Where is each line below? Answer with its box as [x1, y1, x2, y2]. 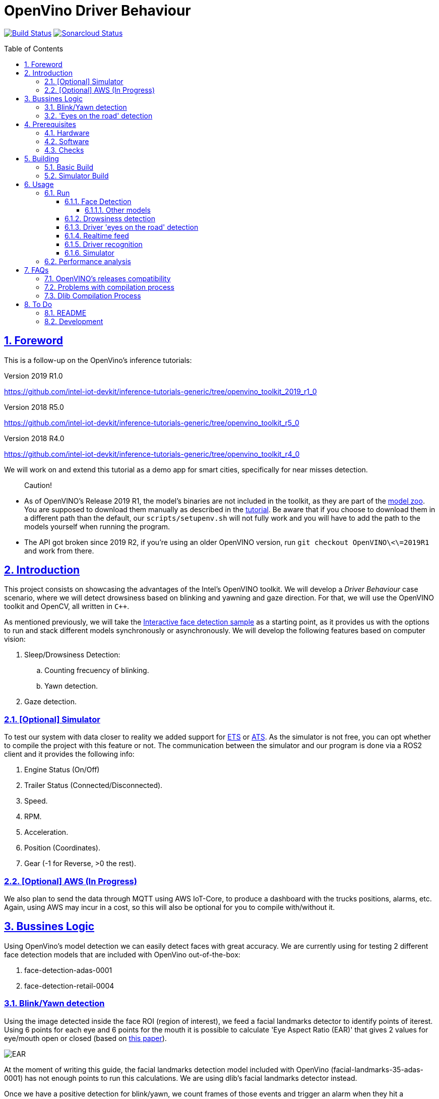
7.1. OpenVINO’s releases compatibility [44, 274, 171, 283]
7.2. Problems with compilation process [44, 282, 174, 291]
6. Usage [24, 179, 54, 189]
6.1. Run [44, 188, 70, 197]
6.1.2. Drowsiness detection [65, 214, 155, 223]
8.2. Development [44, 317, 103, 326]
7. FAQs [24, 265, 49, 274]
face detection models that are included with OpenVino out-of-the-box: [4, 950, 240, 959]
